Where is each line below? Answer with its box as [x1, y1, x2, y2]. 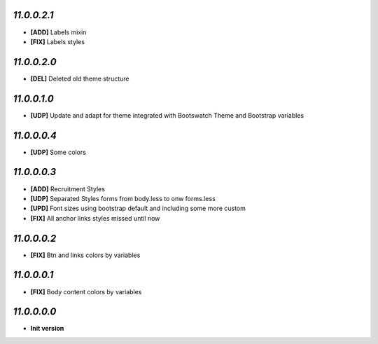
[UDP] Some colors [30, 148, 87, 156]
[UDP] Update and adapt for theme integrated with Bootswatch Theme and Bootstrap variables [30, 111, 304, 119]
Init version [30, 324, 64, 333]
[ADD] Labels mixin [30, 28, 87, 36]
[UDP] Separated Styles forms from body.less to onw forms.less [30, 194, 216, 202]
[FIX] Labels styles [30, 37, 85, 46]
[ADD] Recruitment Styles [30, 184, 105, 193]
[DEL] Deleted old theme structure [30, 74, 129, 83]
